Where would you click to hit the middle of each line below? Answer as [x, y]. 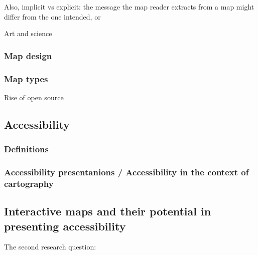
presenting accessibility [65, 226]
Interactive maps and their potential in [108, 211]
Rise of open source [34, 97]
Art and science [28, 33]
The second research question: [50, 247]
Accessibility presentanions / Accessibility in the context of [126, 172]
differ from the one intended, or [52, 16]
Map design [28, 55]
